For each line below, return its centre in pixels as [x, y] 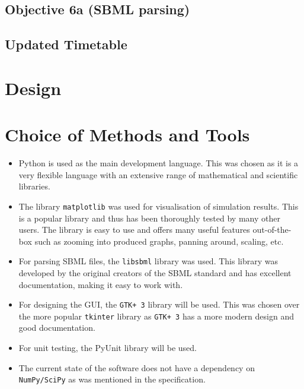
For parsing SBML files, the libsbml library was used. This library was [148, 261]
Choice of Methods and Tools [127, 135]
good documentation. [57, 328]
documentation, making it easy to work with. [101, 284]
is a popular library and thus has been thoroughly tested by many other [149, 218]
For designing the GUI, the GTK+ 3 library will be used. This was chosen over [159, 304]
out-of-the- [272, 230]
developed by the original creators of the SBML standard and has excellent [155, 272]
